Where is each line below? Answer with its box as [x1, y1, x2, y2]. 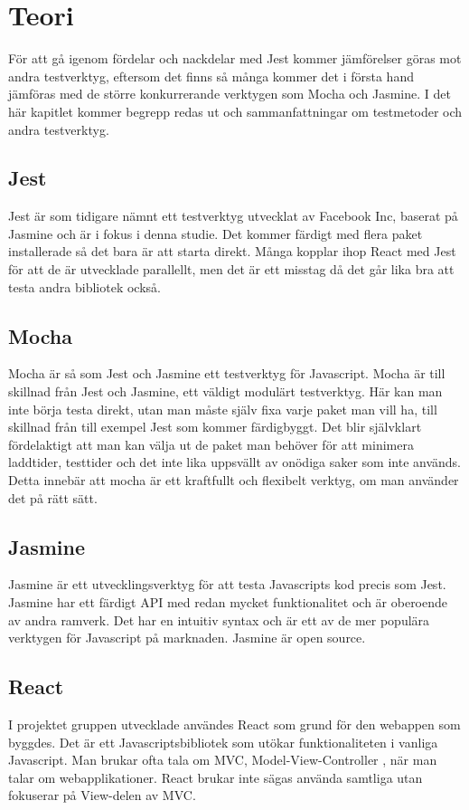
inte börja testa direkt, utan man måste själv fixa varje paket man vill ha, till [8, 399, 437, 418]
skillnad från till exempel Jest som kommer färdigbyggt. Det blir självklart [8, 417, 422, 436]
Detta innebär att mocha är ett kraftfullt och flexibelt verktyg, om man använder [8, 471, 459, 490]
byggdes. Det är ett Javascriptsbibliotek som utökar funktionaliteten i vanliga [8, 732, 438, 751]
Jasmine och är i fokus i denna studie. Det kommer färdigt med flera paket [8, 224, 423, 243]
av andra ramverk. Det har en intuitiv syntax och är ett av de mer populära [8, 610, 430, 629]
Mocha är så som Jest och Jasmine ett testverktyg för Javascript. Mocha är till [8, 364, 446, 383]
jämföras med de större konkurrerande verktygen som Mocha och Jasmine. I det [8, 84, 451, 103]
